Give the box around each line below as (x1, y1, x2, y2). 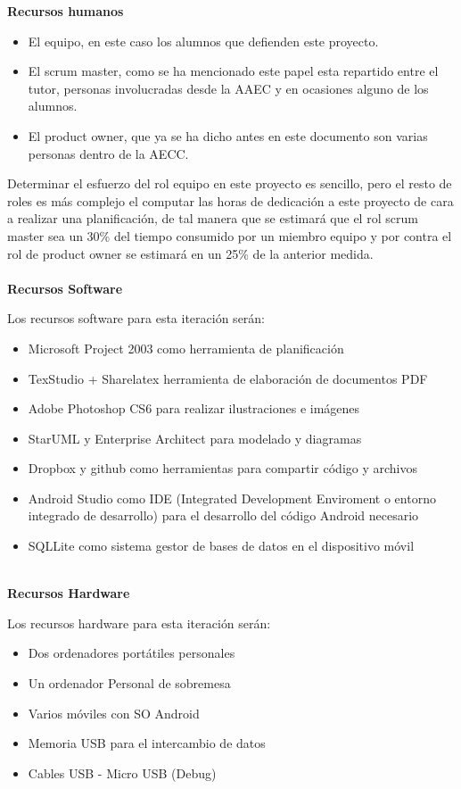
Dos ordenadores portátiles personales (28, 644, 235, 662)
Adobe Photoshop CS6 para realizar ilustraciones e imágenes (28, 399, 360, 418)
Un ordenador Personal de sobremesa (28, 674, 231, 693)
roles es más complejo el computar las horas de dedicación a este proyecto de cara (7, 191, 454, 210)
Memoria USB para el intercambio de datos (28, 734, 266, 752)
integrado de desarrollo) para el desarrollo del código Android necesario (28, 506, 419, 525)
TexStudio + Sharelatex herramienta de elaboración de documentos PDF (28, 369, 428, 387)
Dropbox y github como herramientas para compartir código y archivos (28, 459, 417, 478)
